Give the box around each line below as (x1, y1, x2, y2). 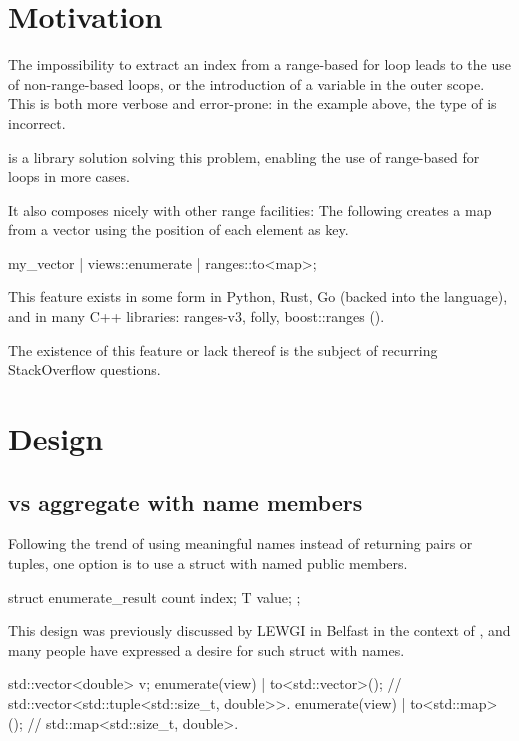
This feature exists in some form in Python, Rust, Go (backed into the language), (8, 286, 508, 307)
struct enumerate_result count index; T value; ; (8, 586, 301, 607)
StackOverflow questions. (8, 359, 161, 380)
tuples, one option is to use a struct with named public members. (8, 553, 408, 574)
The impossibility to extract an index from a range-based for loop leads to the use (8, 54, 511, 75)
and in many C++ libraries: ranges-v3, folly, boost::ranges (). (8, 306, 385, 327)
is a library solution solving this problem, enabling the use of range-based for (8, 146, 480, 167)
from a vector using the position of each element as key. (8, 219, 349, 240)
